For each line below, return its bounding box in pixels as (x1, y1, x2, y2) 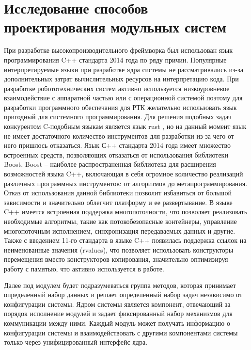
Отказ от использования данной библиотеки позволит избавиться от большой (4, 188, 232, 198)
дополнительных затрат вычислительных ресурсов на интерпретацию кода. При (4, 74, 239, 84)
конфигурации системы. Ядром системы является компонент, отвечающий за (4, 299, 231, 309)
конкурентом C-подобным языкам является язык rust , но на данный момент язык (4, 121, 247, 131)
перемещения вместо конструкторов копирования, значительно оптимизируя (4, 254, 228, 264)
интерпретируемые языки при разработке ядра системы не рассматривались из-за (4, 64, 243, 74)
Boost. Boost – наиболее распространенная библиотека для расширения (4, 159, 216, 169)
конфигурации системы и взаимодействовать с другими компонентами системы (4, 327, 238, 337)
